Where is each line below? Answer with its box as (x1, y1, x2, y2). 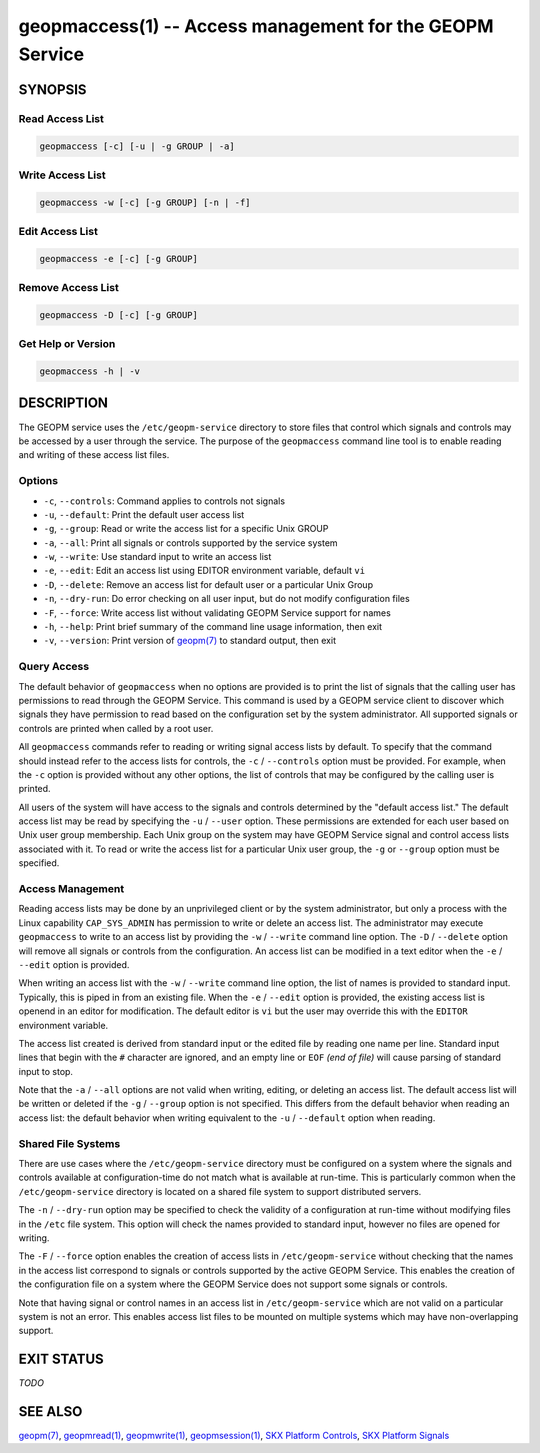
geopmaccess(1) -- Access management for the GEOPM (18, 15, 494, 37)
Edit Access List (18, 225, 99, 239)
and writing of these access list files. (18, 449, 170, 461)
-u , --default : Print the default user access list (43, 508, 245, 520)
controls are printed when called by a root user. (18, 722, 214, 734)
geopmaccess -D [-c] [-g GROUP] (39, 309, 199, 320)
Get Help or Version (18, 337, 116, 351)
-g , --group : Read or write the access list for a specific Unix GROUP (43, 523, 329, 535)
